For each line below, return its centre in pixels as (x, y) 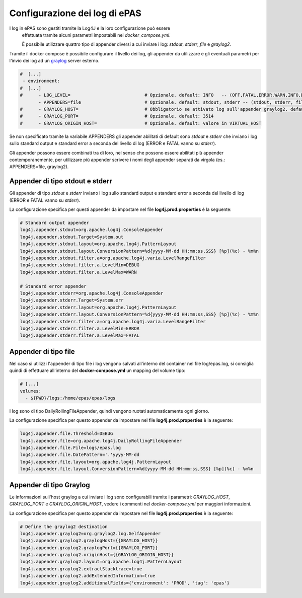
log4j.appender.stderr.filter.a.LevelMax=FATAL (80, 335)
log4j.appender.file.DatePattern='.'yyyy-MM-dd (80, 455)
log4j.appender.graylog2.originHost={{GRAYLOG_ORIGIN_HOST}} (97, 555)
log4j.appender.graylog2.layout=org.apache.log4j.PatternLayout (101, 562)
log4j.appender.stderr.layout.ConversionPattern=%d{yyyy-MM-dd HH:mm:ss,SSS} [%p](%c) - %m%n (139, 314)
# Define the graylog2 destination (64, 527)
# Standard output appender (54, 223)
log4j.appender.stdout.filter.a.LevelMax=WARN (78, 272)
